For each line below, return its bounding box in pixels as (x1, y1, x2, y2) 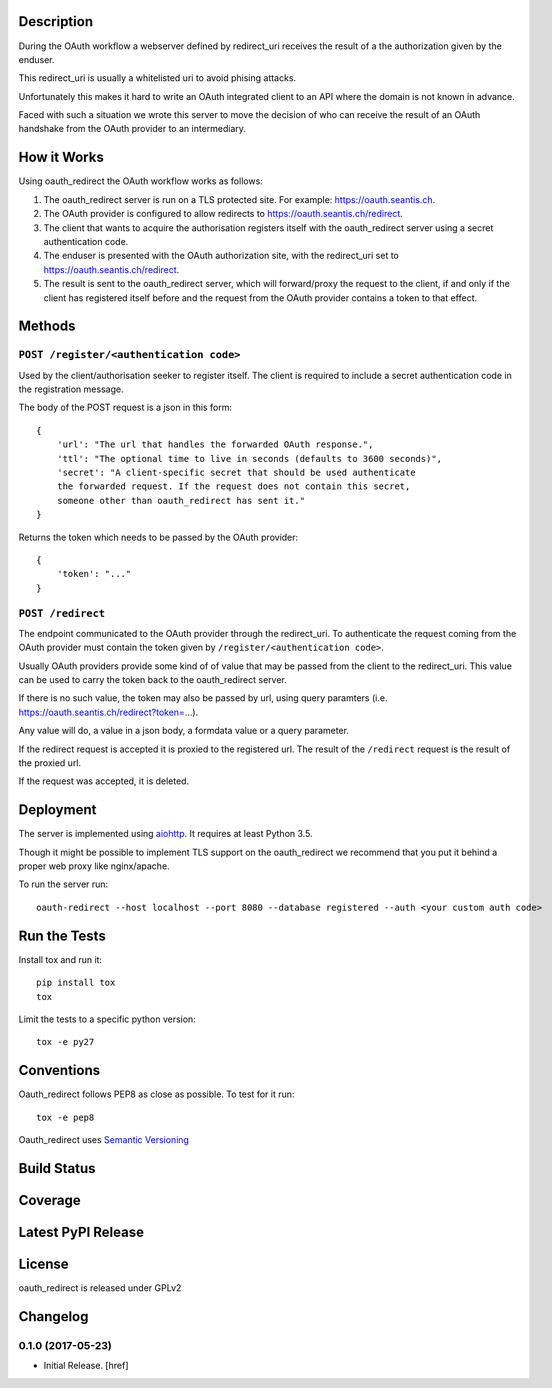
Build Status (18, 1160, 96, 1177)
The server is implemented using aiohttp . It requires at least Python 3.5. (18, 828, 314, 840)
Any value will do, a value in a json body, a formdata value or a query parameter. (18, 725, 350, 737)
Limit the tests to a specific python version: (18, 1013, 197, 1025)
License (18, 1255, 69, 1272)
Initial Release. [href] (43, 1360, 129, 1372)
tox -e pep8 (36, 1111, 95, 1123)
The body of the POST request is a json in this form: (18, 401, 232, 414)
